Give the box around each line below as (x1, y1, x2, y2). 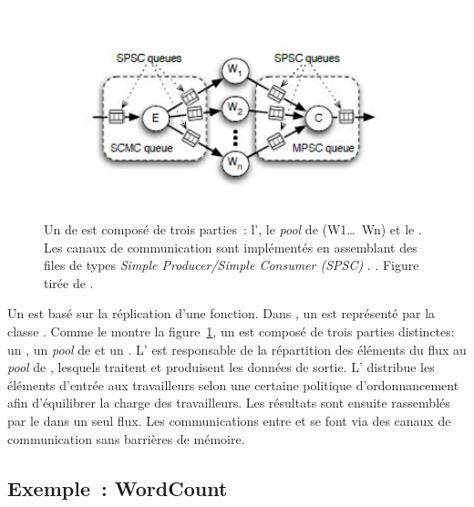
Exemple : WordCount (7, 473, 228, 502)
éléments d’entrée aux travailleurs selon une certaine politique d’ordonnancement (7, 375, 459, 394)
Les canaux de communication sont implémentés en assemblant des (44, 237, 417, 256)
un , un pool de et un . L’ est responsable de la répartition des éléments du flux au (7, 339, 467, 358)
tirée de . (44, 273, 94, 292)
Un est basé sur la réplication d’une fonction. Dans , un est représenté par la (7, 304, 436, 323)
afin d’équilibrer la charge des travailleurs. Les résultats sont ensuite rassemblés (7, 393, 450, 412)
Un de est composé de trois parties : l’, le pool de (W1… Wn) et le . (44, 220, 422, 239)
